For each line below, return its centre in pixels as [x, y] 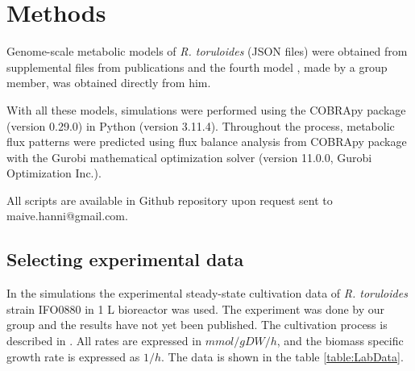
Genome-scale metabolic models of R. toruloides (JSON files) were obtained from [207, 51]
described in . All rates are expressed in [104, 341]
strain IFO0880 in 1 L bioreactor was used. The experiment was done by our [196, 308]
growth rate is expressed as [73, 356]
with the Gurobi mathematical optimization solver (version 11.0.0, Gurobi [189, 157]
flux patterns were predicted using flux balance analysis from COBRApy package [207, 142]
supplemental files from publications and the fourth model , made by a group [197, 67]
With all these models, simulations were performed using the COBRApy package [206, 109]
